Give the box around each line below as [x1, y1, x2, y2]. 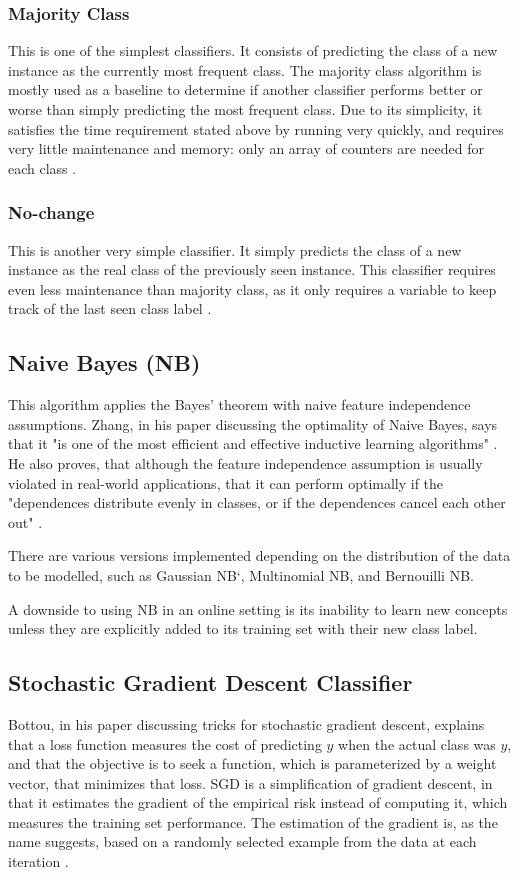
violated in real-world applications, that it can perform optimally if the [8, 472, 444, 493]
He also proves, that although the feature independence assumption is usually [8, 452, 483, 473]
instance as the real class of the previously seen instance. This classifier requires [8, 259, 496, 280]
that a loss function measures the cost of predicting [8, 733, 322, 754]
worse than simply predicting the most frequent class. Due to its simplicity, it [8, 99, 483, 119]
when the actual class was [338, 733, 496, 754]
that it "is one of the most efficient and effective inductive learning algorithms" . [8, 433, 498, 454]
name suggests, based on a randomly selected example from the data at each [8, 831, 477, 852]
